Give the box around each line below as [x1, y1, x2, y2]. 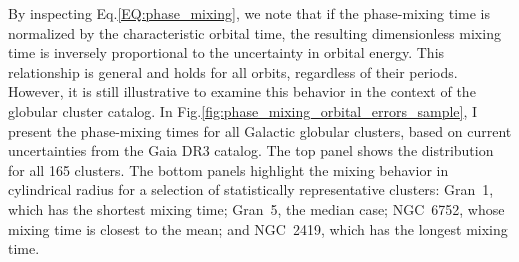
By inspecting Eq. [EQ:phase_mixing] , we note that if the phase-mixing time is [8, 3, 490, 23]
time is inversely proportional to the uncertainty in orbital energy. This [8, 42, 445, 63]
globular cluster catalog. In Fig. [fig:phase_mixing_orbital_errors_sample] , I [8, 100, 478, 121]
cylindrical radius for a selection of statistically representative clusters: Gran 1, [8, 179, 494, 200]
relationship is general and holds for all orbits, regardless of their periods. [8, 61, 458, 82]
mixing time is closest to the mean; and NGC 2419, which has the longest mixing [8, 218, 508, 239]
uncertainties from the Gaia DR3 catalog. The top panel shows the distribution [8, 140, 494, 161]
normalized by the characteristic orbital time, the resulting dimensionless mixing [8, 22, 501, 43]
